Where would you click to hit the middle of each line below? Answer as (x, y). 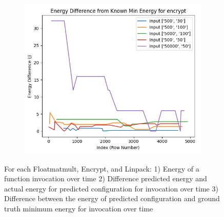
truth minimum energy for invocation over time (79, 208)
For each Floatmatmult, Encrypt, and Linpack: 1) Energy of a (102, 168)
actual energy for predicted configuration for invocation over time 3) (111, 188)
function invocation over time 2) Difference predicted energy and (106, 178)
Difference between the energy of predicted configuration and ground (112, 198)
